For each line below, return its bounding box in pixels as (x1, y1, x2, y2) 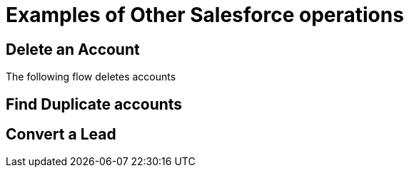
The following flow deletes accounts (6, 70, 176, 83)
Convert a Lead (6, 125, 116, 144)
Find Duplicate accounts (6, 95, 183, 113)
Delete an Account (6, 40, 140, 58)
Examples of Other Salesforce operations (6, 3, 404, 27)
